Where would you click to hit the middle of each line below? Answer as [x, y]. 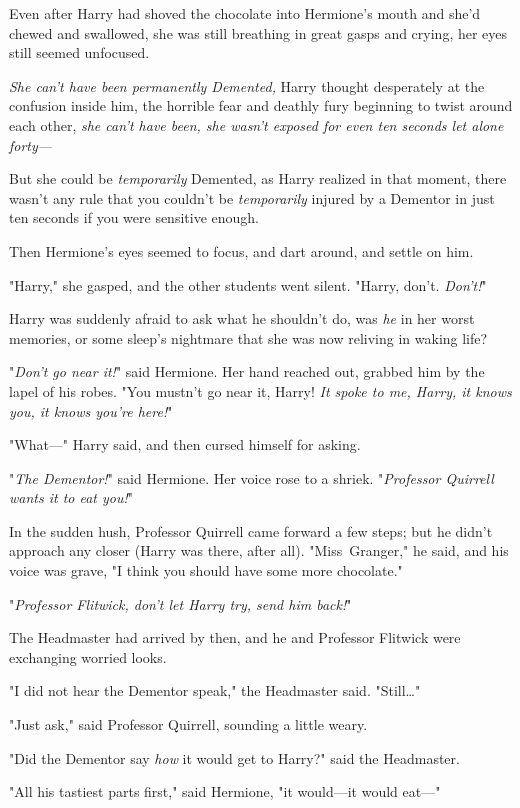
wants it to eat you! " [71, 497]
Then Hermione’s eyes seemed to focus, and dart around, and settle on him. [241, 250]
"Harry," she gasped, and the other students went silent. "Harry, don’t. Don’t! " [248, 284]
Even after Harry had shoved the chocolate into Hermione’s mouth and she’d [245, 13]
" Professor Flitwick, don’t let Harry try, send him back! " [180, 603]
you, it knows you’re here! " [91, 410]
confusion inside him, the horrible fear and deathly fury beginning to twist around [261, 105]
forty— [31, 144]
